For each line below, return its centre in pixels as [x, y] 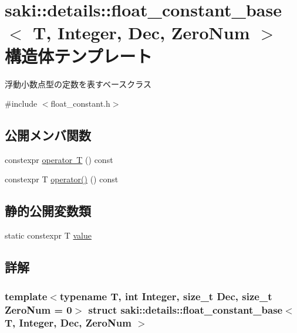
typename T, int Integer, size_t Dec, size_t [166, 296]
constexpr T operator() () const [62, 179]
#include [21, 103]
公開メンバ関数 [48, 135]
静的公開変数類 [48, 211]
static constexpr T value [48, 235]
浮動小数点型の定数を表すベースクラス [78, 84]
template [26, 296]
